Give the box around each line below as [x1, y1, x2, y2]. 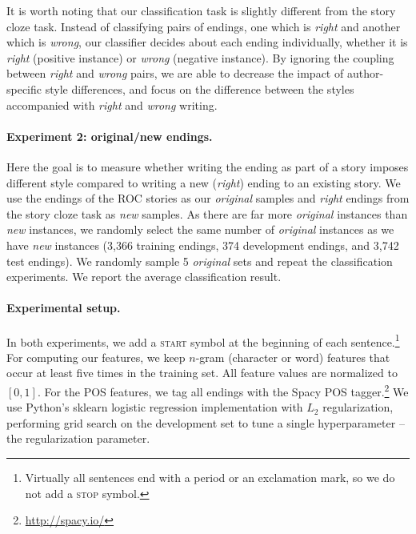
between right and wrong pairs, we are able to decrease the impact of [6, 65, 344, 82]
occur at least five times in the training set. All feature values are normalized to [6, 364, 398, 381]
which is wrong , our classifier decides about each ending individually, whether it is [6, 34, 408, 50]
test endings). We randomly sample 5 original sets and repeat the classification [6, 252, 393, 269]
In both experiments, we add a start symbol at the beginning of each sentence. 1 [6, 331, 400, 350]
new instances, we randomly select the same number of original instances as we [6, 221, 394, 238]
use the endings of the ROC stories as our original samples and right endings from [6, 190, 410, 207]
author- [346, 65, 384, 82]
